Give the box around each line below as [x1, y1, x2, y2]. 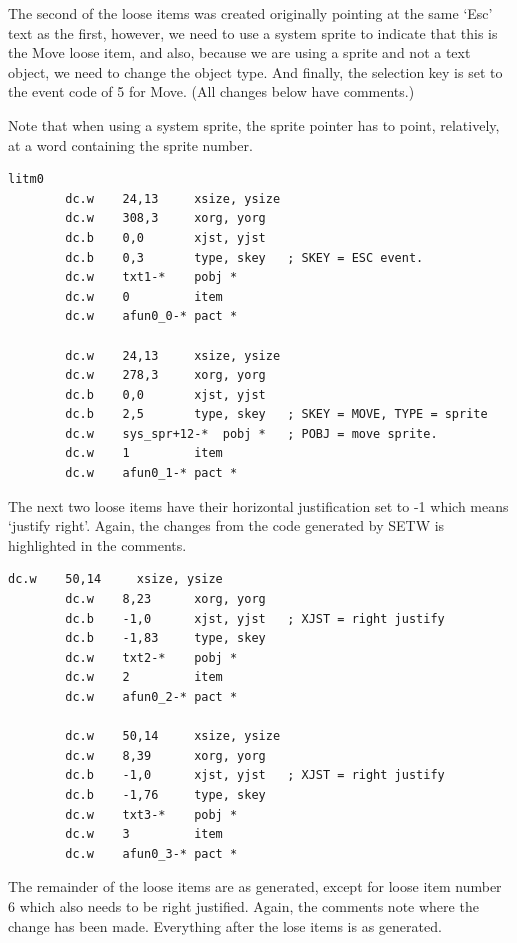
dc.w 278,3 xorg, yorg [65, 368, 266, 383]
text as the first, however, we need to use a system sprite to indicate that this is [8, 22, 498, 43]
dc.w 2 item [65, 670, 223, 685]
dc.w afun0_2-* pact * [65, 690, 238, 704]
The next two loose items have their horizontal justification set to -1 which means [8, 495, 509, 516]
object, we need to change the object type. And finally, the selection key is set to [8, 61, 503, 82]
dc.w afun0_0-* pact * [65, 309, 238, 324]
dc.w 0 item [65, 289, 223, 304]
